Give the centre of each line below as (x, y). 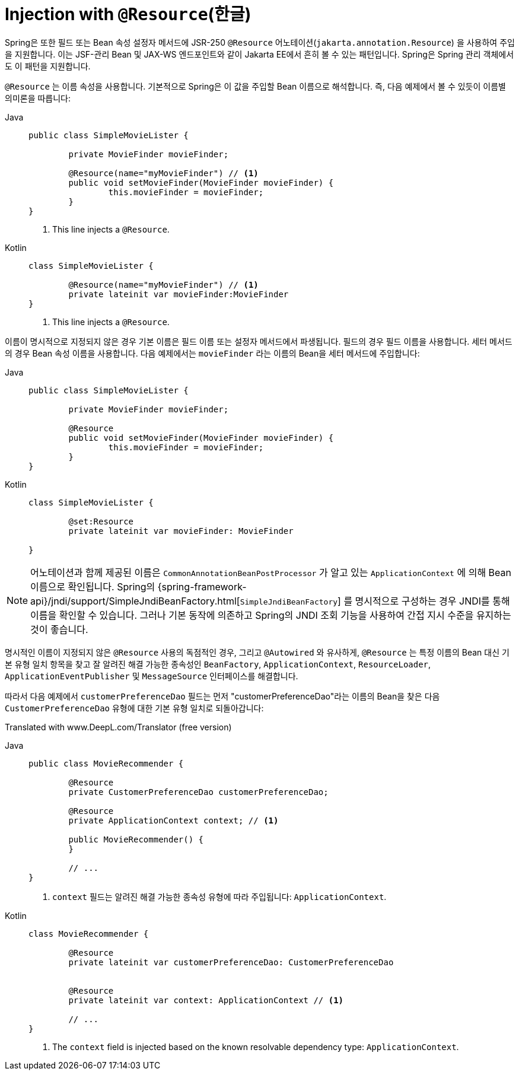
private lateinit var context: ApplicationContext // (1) (206, 1000)
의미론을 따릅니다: (38, 98)
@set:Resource (101, 521)
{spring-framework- (202, 586)
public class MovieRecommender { (106, 763)
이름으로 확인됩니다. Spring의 (93, 586)
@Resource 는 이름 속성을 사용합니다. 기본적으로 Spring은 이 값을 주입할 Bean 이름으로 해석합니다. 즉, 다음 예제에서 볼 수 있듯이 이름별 (255, 86)
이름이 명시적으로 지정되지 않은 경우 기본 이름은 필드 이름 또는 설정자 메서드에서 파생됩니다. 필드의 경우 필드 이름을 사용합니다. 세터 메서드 (259, 341)
